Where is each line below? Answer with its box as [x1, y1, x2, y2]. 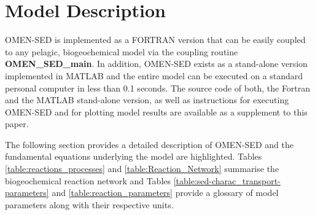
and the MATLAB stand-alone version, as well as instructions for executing [5, 93, 289, 106]
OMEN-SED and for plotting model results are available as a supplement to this [5, 105, 308, 118]
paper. [5, 117, 29, 130]
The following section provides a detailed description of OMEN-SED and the [5, 138, 294, 150]
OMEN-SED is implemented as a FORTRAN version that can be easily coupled [5, 33, 306, 46]
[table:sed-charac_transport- [173, 174, 281, 187]
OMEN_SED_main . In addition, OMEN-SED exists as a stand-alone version [5, 57, 308, 70]
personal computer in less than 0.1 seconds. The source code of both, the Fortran [5, 81, 311, 94]
